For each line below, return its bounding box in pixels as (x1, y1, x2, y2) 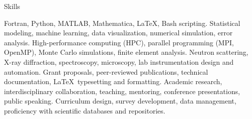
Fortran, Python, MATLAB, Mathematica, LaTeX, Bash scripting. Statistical (4, 17, 241, 28)
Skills (4, 1, 20, 11)
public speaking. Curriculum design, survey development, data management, (4, 96, 237, 106)
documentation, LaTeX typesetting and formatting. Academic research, (4, 76, 222, 87)
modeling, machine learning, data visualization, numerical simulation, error (4, 27, 233, 38)
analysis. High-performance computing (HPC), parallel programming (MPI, (4, 37, 234, 47)
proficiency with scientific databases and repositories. (4, 105, 166, 116)
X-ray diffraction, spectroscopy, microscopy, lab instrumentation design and (4, 56, 234, 67)
